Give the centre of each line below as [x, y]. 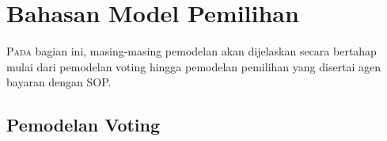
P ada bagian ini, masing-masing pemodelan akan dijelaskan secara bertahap [192, 51]
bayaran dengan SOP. [59, 82]
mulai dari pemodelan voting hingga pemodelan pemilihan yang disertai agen [194, 66]
